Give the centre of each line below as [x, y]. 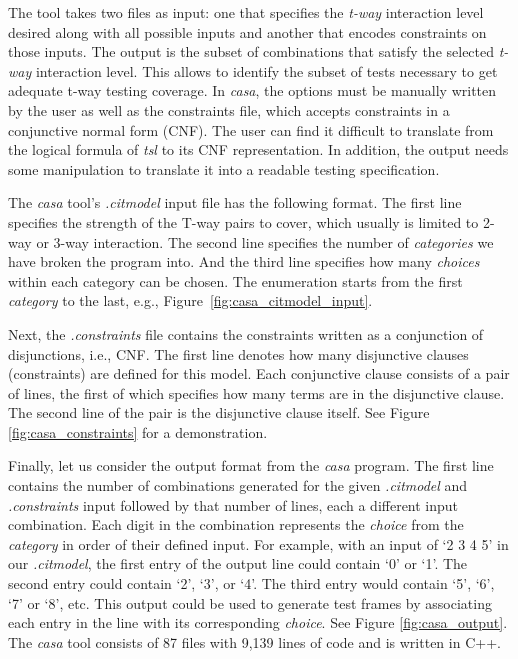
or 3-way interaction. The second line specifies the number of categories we [265, 241]
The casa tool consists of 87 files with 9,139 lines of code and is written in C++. [254, 641]
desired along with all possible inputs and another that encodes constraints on [247, 31]
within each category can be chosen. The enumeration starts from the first [235, 280]
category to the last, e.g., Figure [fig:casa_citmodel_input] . [190, 300]
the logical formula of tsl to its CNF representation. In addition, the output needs [258, 149]
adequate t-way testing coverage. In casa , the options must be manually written [252, 90]
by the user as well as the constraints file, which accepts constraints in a [229, 109]
